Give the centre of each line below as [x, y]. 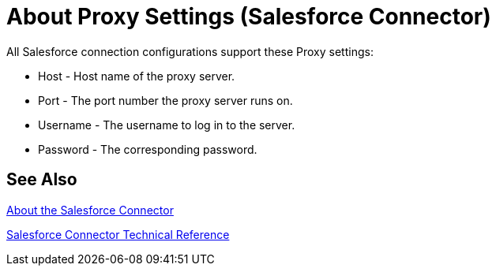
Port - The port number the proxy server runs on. [165, 100]
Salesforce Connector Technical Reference [118, 234]
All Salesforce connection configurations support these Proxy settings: [190, 51]
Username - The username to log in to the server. [167, 125]
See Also [42, 180]
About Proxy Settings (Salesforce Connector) [249, 17]
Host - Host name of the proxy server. [137, 76]
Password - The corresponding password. [148, 149]
